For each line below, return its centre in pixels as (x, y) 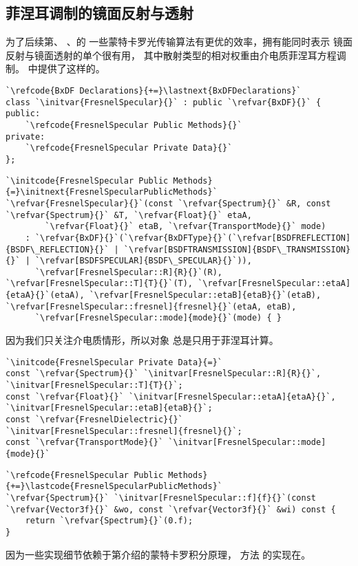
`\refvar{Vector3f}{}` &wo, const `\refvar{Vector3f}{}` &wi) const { (171, 509)
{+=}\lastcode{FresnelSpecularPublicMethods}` (114, 487)
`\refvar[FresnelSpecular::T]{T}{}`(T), (99, 284)
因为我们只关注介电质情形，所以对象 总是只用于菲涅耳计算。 (142, 340)
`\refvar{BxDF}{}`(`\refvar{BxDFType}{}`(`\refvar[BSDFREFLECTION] (193, 238)
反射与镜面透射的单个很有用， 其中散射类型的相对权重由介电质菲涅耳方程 (171, 55)
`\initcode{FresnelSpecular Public (87, 181)
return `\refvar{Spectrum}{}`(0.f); (109, 521)
